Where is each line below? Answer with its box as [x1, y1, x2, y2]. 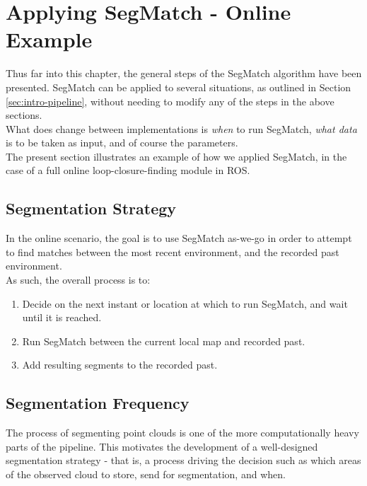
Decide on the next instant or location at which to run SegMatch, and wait [22, 296, 348, 311]
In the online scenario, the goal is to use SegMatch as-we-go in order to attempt [6, 231, 352, 245]
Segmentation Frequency [6, 392, 190, 414]
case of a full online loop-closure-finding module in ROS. [6, 163, 250, 178]
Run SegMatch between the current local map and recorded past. [22, 333, 305, 348]
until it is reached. [22, 310, 102, 325]
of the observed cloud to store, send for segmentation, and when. [6, 467, 286, 481]
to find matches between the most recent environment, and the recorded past [6, 244, 339, 259]
